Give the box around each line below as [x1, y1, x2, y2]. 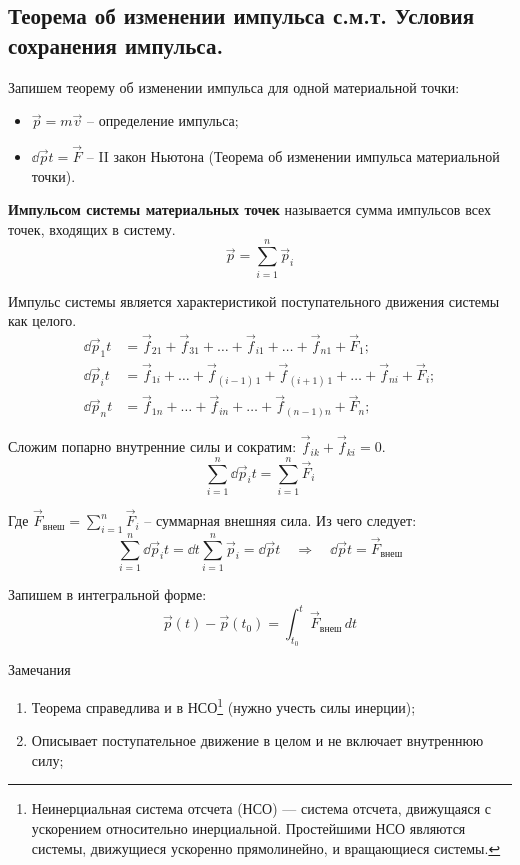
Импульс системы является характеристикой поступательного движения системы [8, 290, 500, 311]
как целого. [8, 310, 77, 331]
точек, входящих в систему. [8, 218, 176, 239]
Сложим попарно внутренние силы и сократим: [8, 436, 297, 457]
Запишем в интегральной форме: [8, 584, 207, 605]
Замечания [8, 659, 71, 680]
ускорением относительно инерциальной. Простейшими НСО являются [31, 817, 466, 838]
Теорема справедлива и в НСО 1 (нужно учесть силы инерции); [31, 693, 416, 717]
